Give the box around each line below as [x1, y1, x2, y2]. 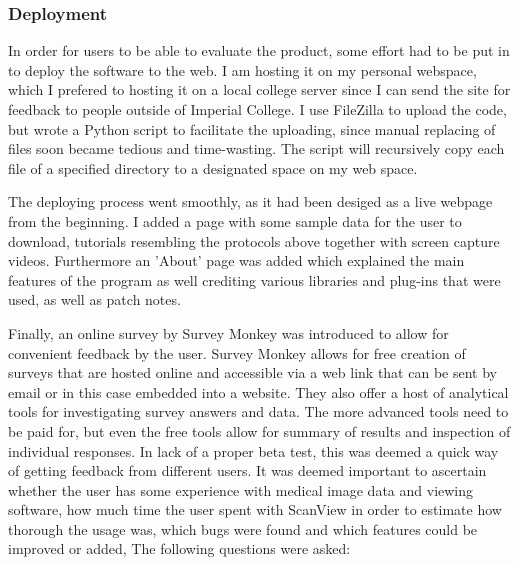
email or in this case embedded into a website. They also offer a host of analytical [8, 381, 509, 402]
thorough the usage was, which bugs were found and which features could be [8, 518, 478, 539]
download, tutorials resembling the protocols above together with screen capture [8, 230, 500, 251]
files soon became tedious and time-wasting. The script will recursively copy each [8, 138, 505, 159]
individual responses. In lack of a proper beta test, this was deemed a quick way [8, 440, 499, 461]
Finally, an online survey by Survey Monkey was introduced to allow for [8, 322, 449, 343]
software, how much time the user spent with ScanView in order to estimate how [8, 499, 502, 520]
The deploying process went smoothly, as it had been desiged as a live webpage [8, 191, 493, 212]
